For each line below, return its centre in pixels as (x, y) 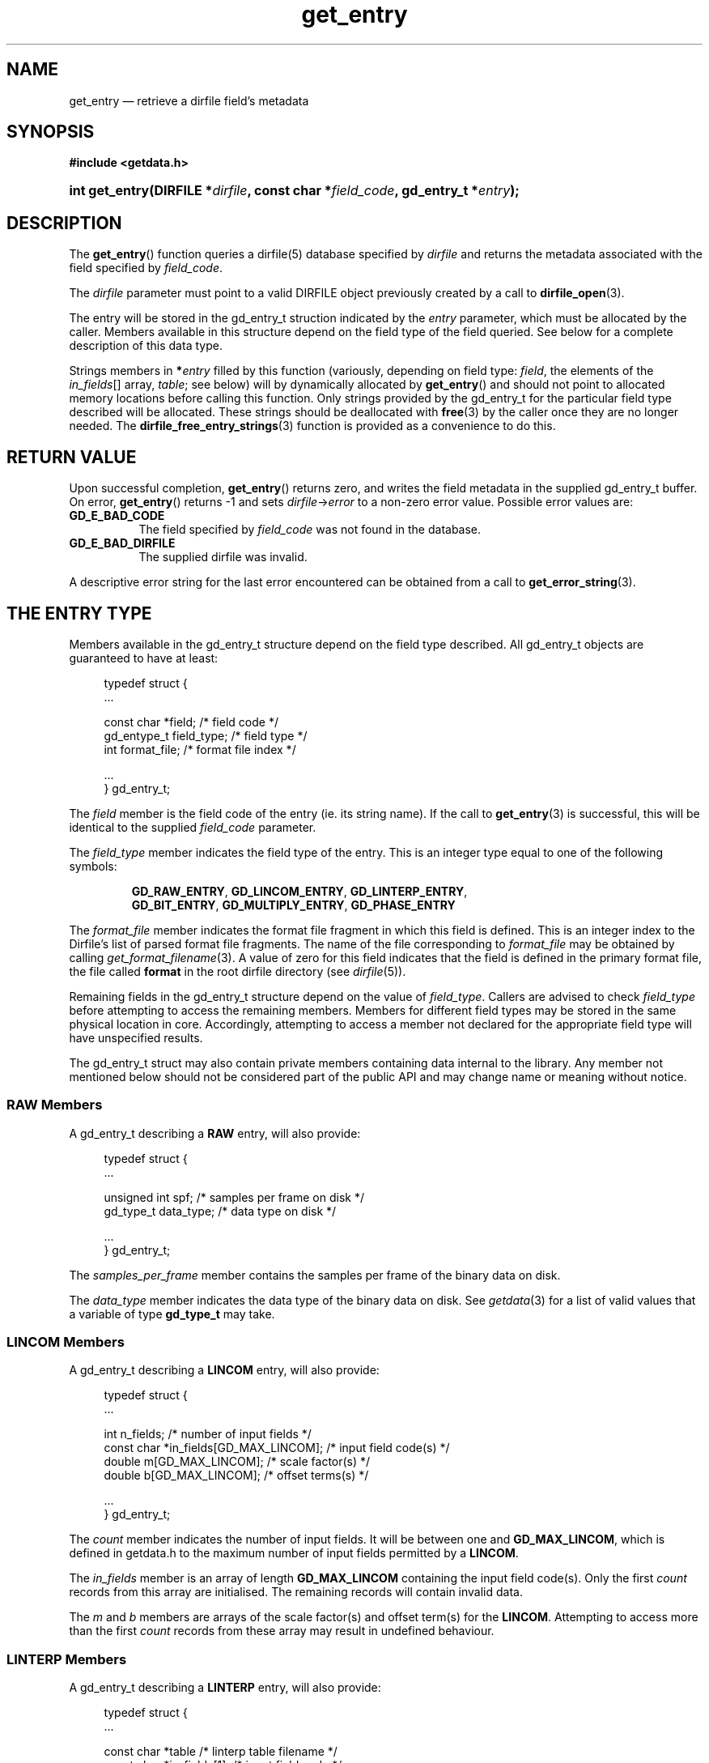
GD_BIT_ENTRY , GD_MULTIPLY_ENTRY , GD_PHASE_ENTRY (293, 905)
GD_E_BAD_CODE (117, 516)
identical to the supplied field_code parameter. (193, 827)
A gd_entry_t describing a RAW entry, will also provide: (215, 1133)
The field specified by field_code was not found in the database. (310, 530)
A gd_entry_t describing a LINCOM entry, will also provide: (224, 1370)
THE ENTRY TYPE (79, 613)
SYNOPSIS (51, 132)
